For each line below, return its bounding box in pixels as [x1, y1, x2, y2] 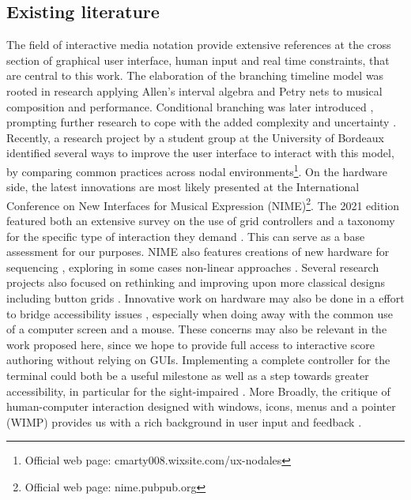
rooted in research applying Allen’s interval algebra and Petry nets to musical [6, 82, 383, 99]
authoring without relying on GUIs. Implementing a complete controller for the [6, 352, 390, 368]
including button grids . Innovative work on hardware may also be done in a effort [6, 290, 405, 306]
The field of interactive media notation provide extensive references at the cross [6, 36, 391, 53]
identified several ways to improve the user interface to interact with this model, [6, 145, 394, 161]
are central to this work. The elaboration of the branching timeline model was [6, 67, 384, 84]
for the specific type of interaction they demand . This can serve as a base [6, 227, 365, 244]
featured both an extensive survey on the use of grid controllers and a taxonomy [6, 212, 395, 229]
